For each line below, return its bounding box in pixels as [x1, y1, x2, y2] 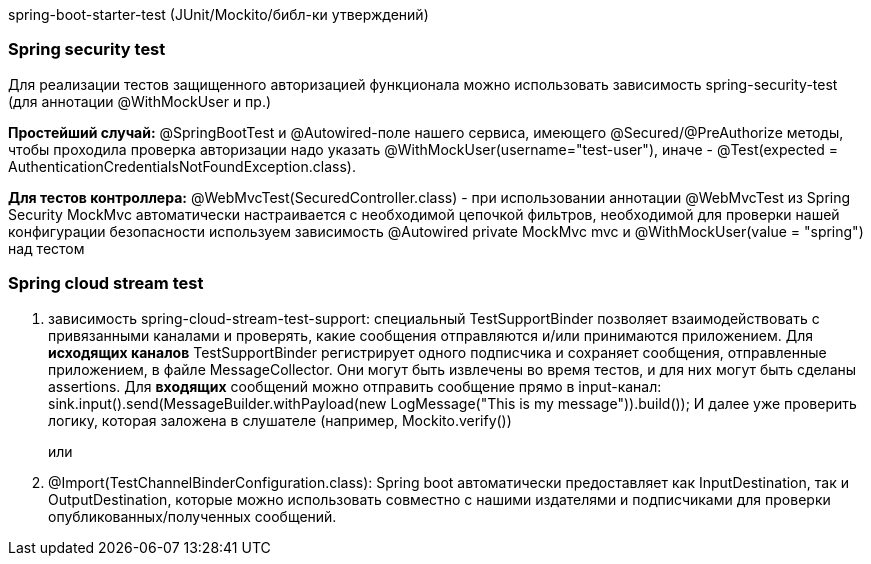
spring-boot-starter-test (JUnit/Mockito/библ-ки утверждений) [8, 6, 429, 23]
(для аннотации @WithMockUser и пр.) [8, 92, 272, 110]
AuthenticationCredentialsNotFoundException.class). [8, 157, 356, 175]
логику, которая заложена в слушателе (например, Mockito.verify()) [48, 411, 512, 429]
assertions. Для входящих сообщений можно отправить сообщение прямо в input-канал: [48, 377, 662, 395]
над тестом [8, 239, 85, 257]
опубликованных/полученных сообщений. [48, 507, 337, 525]
